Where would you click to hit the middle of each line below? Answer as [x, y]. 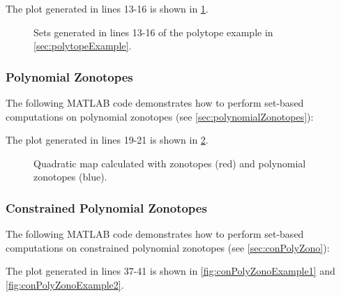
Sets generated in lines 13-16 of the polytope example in [153, 32]
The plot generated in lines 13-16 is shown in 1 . [107, 8]
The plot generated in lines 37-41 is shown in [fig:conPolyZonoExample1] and [170, 271]
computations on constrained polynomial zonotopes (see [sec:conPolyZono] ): [168, 247]
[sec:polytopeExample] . [83, 46]
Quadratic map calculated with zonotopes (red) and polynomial [170, 163]
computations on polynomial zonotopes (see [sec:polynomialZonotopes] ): [160, 116]
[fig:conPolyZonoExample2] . [65, 284]
